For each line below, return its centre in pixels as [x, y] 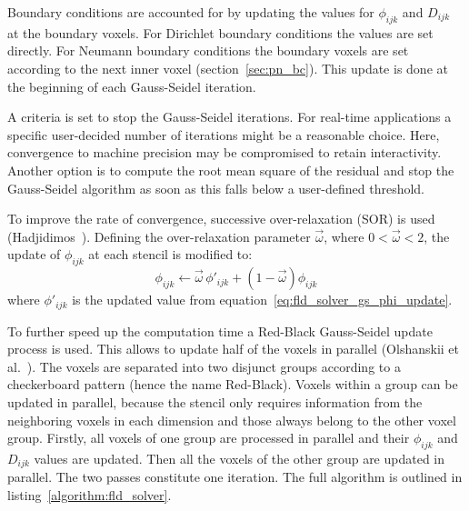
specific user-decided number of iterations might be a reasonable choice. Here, [224, 134]
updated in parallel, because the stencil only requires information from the [215, 401]
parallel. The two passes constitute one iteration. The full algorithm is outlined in [235, 477]
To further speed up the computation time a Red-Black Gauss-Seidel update [220, 331]
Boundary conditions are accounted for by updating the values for [191, 12]
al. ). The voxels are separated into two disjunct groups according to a [204, 366]
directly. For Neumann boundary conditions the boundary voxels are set [208, 50]
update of [34, 254]
